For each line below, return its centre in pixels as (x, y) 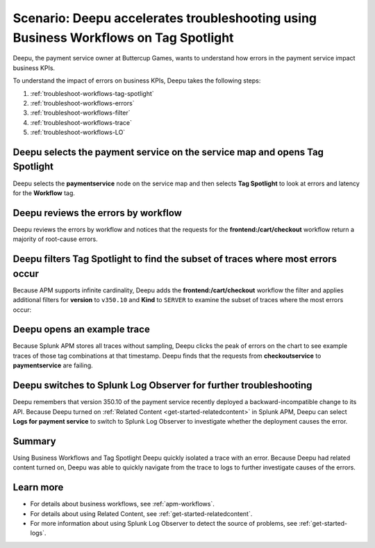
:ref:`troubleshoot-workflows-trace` (81, 122)
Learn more (38, 487)
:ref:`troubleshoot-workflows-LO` (78, 133)
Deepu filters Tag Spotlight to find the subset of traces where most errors (175, 259)
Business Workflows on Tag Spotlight (123, 38)
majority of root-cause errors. (55, 239)
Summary (34, 441)
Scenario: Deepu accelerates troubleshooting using (165, 18)
